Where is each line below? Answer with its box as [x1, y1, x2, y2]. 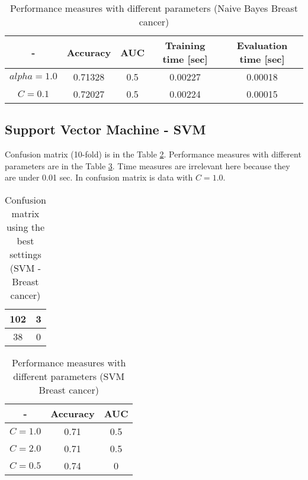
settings [9, 247, 41, 261]
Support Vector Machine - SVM [5, 120, 206, 138]
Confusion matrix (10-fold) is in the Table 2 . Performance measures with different [5, 148, 301, 160]
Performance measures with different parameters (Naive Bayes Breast [10, 1, 298, 15]
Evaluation [236, 38, 288, 52]
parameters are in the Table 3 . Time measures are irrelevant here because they [5, 159, 290, 172]
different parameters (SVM [13, 369, 125, 383]
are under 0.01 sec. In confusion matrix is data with [5, 171, 193, 183]
